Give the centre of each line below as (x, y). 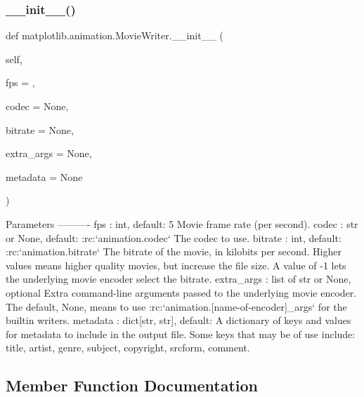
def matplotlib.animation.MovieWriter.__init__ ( (115, 35)
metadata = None (44, 176)
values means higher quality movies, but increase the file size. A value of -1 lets (176, 265)
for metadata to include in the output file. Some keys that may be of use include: (181, 334)
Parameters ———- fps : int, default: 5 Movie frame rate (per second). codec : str (182, 223)
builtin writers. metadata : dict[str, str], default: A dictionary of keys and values (178, 320)
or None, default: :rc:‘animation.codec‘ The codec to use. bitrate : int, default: (174, 237)
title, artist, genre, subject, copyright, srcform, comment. (128, 348)
